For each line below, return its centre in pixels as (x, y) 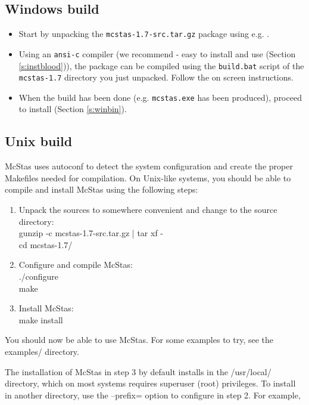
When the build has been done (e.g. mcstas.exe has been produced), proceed (160, 97)
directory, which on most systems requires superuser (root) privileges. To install (150, 383)
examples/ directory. (42, 351)
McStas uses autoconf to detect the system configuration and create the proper (149, 166)
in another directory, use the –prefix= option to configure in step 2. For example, (153, 395)
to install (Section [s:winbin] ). (73, 109)
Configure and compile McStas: (76, 265)
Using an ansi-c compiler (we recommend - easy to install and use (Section (157, 53)
